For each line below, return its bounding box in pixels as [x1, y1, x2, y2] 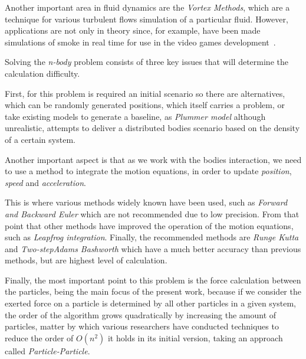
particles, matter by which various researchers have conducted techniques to [5, 320, 279, 332]
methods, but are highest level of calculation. [5, 254, 167, 266]
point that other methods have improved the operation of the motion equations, [5, 219, 294, 231]
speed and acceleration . [5, 176, 86, 188]
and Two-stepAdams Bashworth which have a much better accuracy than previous [5, 242, 301, 254]
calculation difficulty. [5, 67, 80, 79]
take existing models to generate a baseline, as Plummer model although [5, 110, 266, 122]
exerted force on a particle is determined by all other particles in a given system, [5, 297, 297, 309]
